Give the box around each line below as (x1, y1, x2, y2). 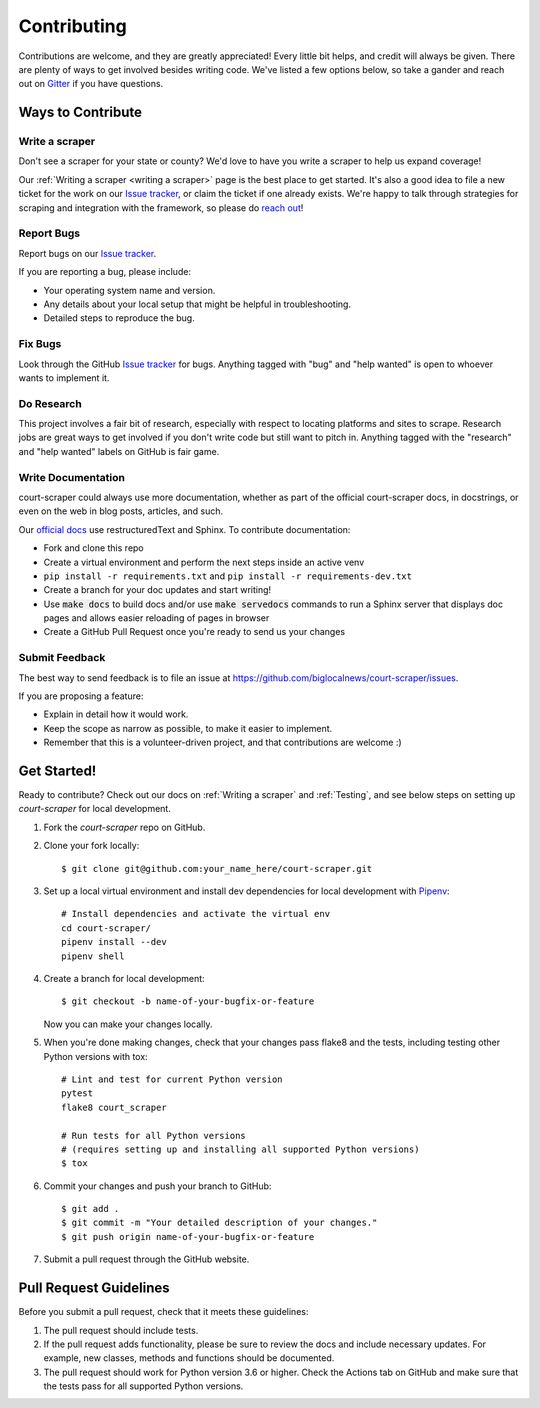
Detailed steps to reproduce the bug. (43, 312, 195, 324)
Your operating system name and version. (43, 284, 216, 296)
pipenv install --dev (61, 936, 167, 948)
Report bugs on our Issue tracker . (18, 247, 157, 259)
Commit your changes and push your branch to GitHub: (43, 1180, 272, 1192)
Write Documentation (18, 470, 125, 484)
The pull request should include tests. (43, 1324, 199, 1336)
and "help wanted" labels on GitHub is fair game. (18, 445, 220, 457)
